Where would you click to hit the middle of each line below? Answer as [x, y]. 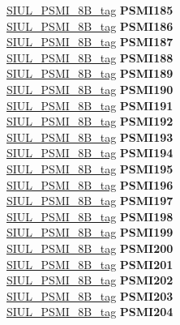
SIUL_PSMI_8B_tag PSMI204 [90, 312]
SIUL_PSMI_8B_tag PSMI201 [90, 264]
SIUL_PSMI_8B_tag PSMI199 [90, 232]
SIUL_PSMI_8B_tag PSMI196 [90, 184]
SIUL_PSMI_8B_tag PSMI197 [90, 201]
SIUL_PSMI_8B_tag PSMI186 [90, 26]
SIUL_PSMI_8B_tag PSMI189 [90, 73]
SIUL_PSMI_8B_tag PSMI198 [90, 216]
